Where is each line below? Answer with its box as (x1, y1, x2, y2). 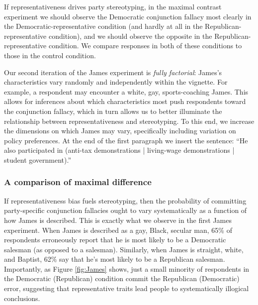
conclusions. (4, 293, 40, 303)
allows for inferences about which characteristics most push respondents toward (4, 96, 246, 106)
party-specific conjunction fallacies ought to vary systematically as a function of (4, 205, 247, 215)
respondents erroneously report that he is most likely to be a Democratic (4, 234, 226, 245)
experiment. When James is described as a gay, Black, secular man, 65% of (4, 224, 232, 235)
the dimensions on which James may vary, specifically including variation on (4, 125, 236, 136)
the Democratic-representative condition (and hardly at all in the (4, 21, 203, 31)
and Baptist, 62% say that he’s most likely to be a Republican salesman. (4, 254, 225, 264)
